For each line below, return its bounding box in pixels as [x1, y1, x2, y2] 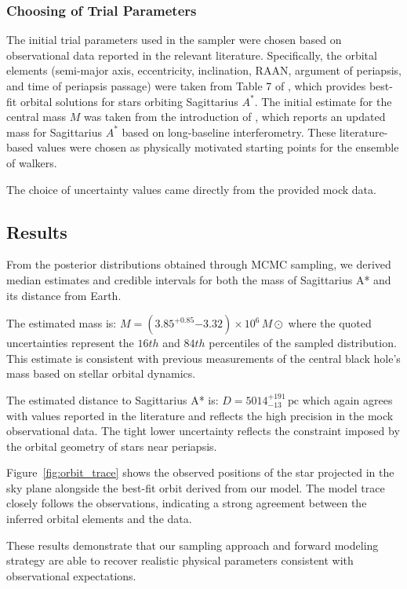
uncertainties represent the [6, 335, 134, 351]
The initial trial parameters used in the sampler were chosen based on [6, 31, 342, 48]
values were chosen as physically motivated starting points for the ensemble [36, 139, 399, 155]
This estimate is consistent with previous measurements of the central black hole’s [6, 349, 401, 366]
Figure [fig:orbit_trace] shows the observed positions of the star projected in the [6, 464, 394, 481]
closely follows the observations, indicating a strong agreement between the [6, 495, 367, 511]
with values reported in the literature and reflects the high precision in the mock [6, 407, 394, 423]
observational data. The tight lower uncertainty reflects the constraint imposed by [6, 423, 400, 439]
